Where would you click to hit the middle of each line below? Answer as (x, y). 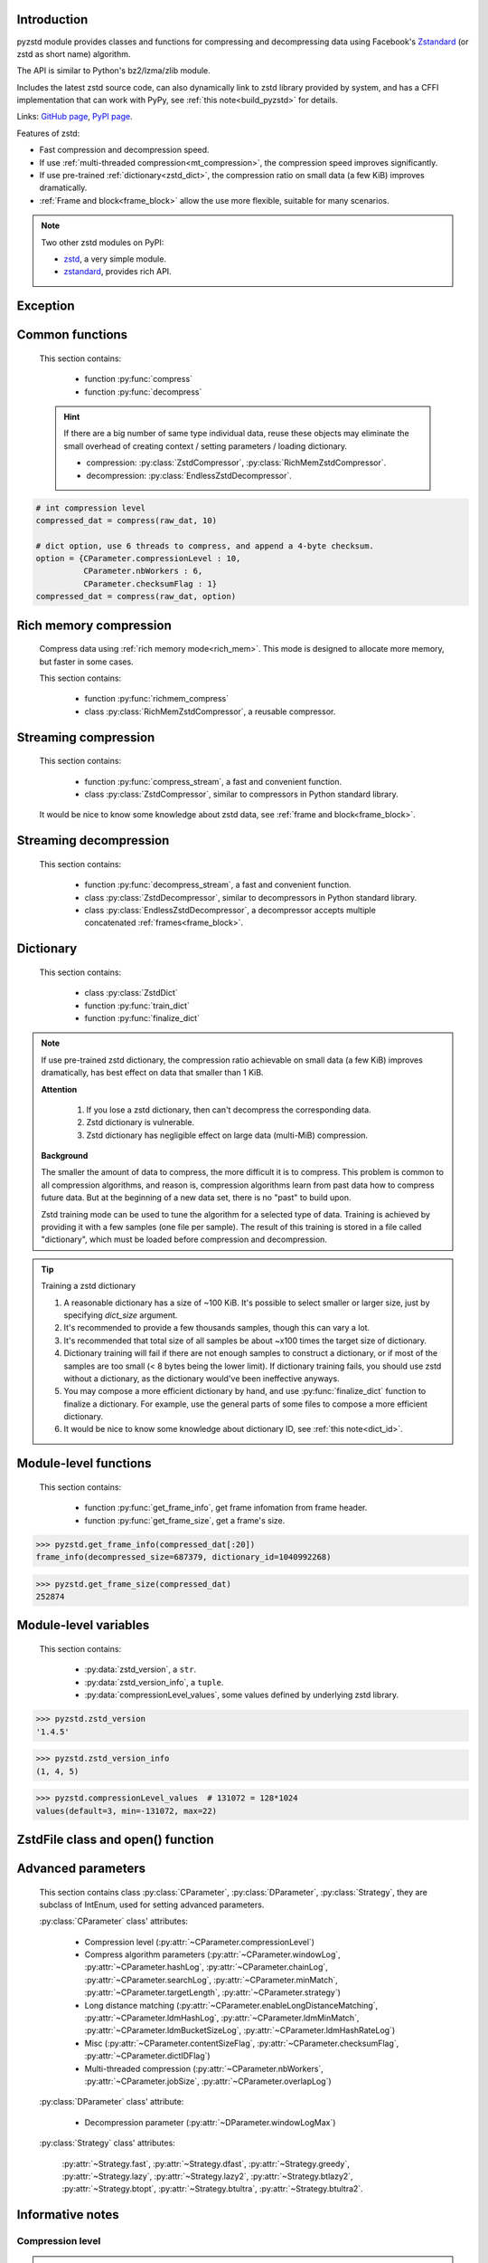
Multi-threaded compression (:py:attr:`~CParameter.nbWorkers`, (204, 2068)
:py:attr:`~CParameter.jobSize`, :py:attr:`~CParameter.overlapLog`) (208, 2081)
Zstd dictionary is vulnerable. (140, 1122)
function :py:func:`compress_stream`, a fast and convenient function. (213, 781)
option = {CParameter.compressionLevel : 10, (138, 559)
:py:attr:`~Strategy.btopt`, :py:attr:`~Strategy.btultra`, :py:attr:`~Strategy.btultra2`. (212, 2189)
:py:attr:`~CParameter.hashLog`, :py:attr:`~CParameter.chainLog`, (206, 1967)
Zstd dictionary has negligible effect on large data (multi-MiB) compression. (227, 1135)
